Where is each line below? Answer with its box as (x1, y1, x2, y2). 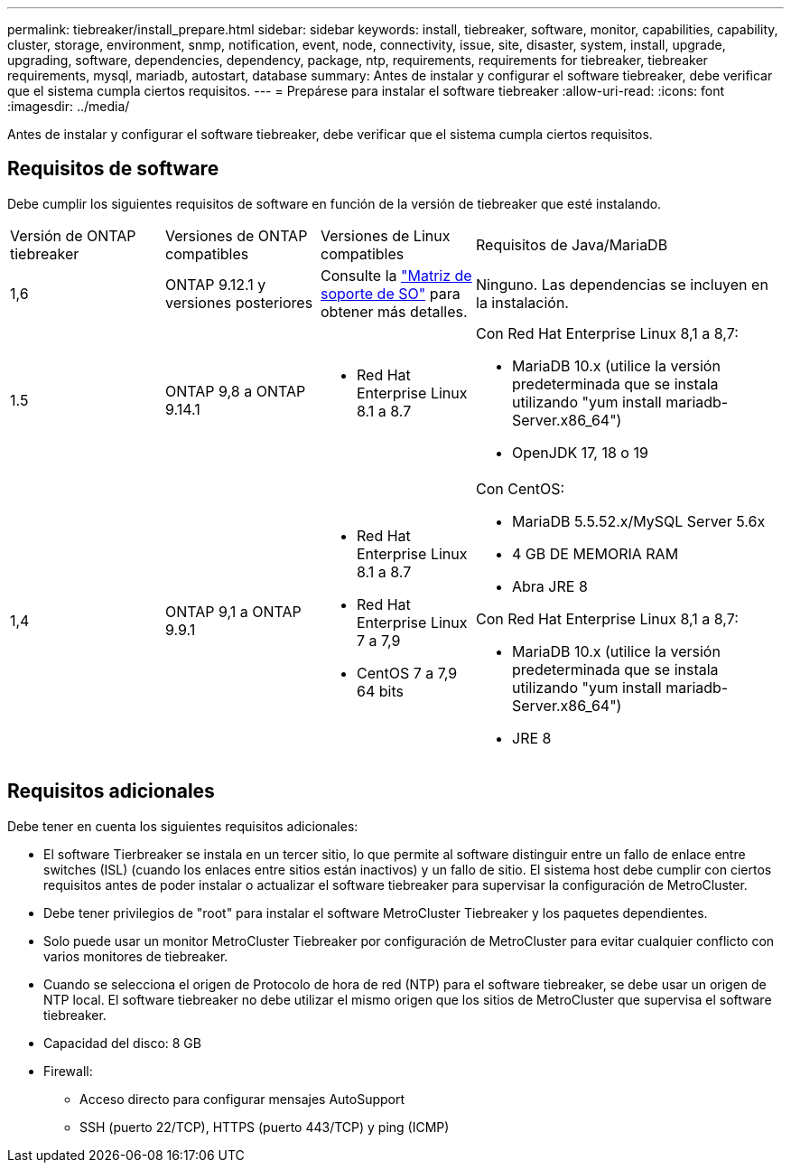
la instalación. (476, 293, 569, 312)
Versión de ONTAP (10, 226, 136, 245)
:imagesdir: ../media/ (7, 98, 130, 114)
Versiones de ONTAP (165, 226, 308, 245)
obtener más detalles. (321, 302, 468, 321)
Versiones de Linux (321, 226, 451, 245)
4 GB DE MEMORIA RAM (512, 544, 679, 563)
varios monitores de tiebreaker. (43, 948, 228, 964)
